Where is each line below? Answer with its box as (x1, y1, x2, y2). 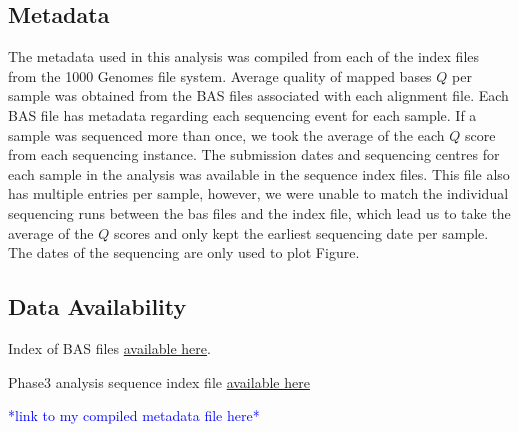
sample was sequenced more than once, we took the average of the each (8, 124, 445, 145)
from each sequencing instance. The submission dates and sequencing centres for (8, 144, 500, 165)
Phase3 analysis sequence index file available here (8, 371, 310, 392)
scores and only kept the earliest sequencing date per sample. (113, 222, 489, 243)
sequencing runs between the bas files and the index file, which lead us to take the (8, 202, 511, 223)
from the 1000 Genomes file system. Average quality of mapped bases (8, 65, 432, 86)
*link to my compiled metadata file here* (8, 405, 260, 426)
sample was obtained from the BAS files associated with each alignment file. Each (8, 85, 509, 106)
